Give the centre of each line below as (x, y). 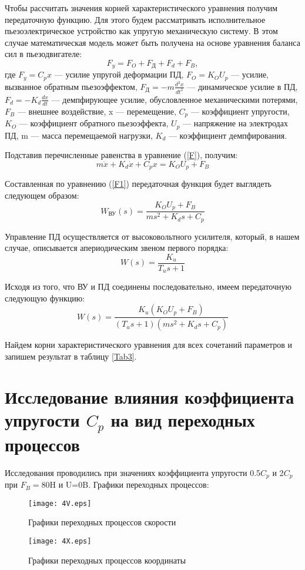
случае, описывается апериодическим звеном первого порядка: (117, 248)
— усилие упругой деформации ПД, (119, 74)
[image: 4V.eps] (60, 503)
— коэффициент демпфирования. (228, 135)
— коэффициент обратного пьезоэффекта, (94, 123)
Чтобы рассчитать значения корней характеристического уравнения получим (141, 8)
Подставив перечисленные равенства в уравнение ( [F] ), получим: (121, 155)
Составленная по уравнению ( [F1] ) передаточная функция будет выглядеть (138, 184)
